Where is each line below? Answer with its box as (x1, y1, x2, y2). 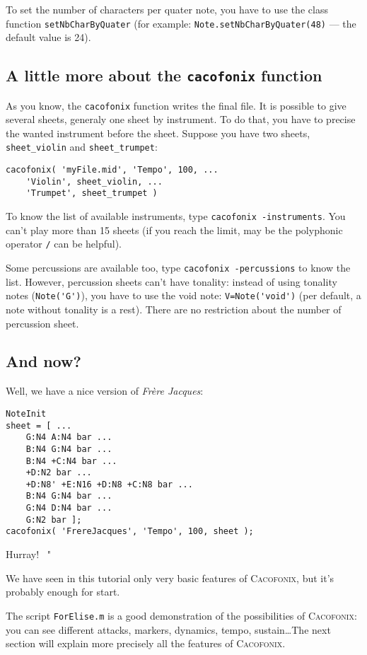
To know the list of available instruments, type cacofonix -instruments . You (6, 209, 346, 224)
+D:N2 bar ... (25, 468, 92, 478)
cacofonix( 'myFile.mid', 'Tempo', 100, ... (6, 165, 219, 175)
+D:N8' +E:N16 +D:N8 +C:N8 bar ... (25, 479, 193, 489)
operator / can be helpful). (6, 236, 122, 251)
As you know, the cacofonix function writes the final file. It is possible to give (6, 98, 346, 112)
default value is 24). (6, 30, 91, 45)
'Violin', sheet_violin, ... (25, 176, 163, 187)
